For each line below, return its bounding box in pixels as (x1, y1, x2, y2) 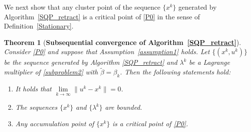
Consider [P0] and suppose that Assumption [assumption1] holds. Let (4, 46, 210, 57)
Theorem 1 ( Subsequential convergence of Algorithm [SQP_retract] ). (4, 37, 241, 47)
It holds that (15, 83, 52, 93)
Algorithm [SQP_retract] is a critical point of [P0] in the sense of (4, 11, 200, 21)
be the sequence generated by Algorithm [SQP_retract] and (4, 57, 178, 67)
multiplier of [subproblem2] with (4, 67, 98, 77)
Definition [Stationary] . (4, 21, 74, 31)
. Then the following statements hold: (120, 67, 231, 77)
